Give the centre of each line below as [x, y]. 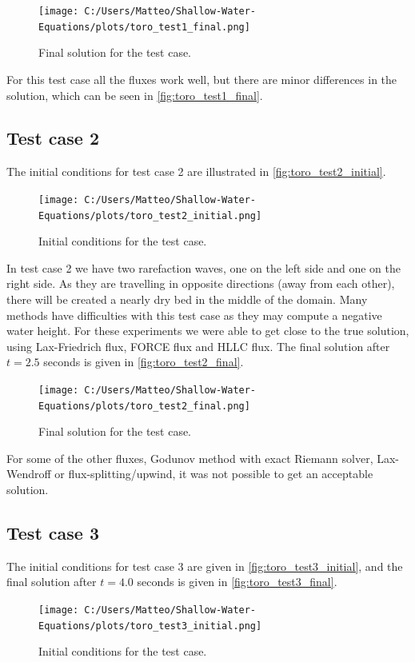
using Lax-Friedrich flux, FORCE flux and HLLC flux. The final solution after [198, 346]
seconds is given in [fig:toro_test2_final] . [144, 362]
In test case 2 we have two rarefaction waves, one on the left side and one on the [204, 267]
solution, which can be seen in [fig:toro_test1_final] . [135, 95]
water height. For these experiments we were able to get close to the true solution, [208, 331]
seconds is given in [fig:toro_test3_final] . [237, 582]
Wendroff [29, 474]
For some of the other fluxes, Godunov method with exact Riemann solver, [190, 458]
